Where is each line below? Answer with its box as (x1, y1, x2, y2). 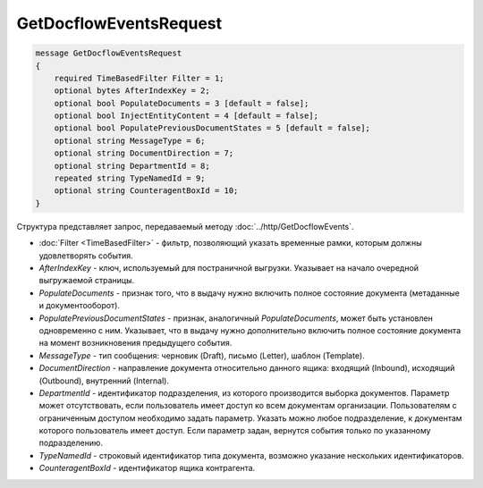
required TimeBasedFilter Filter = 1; (54, 72, 225, 83)
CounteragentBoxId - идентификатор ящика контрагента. (38, 463, 256, 474)
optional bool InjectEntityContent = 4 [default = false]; (54, 111, 319, 121)
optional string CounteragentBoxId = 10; (54, 186, 239, 196)
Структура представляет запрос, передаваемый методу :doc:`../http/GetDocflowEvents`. (16, 221, 354, 231)
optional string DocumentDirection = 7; (54, 148, 234, 158)
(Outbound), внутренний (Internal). (38, 375, 170, 386)
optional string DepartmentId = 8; (54, 161, 210, 171)
